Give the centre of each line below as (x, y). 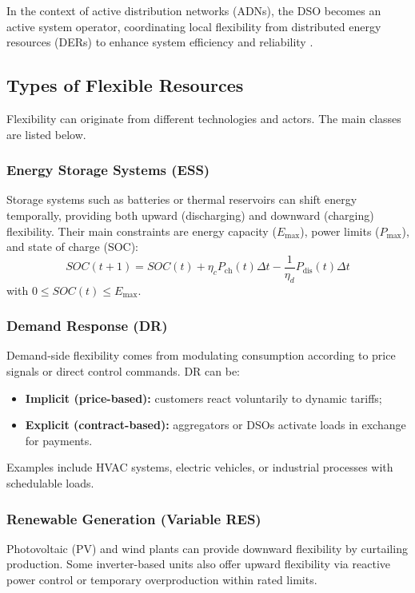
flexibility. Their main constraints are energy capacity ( (142, 231)
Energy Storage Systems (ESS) (108, 170)
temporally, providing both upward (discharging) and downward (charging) (190, 215)
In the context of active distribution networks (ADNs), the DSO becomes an (194, 10)
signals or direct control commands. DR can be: (123, 371)
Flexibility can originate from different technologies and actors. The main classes (204, 118)
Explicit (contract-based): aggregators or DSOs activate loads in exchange (215, 425)
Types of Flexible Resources (125, 85)
